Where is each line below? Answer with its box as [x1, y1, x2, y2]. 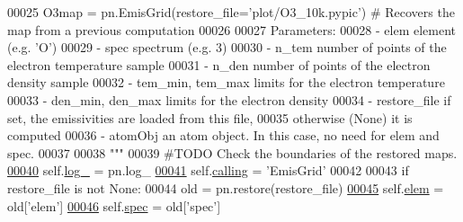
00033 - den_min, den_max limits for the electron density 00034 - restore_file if [7, 90, 451, 109]
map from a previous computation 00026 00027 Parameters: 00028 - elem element [7, 20, 457, 39]
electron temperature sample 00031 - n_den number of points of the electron [7, 55, 431, 74]
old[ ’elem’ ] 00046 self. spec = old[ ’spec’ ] [7, 196, 221, 215]
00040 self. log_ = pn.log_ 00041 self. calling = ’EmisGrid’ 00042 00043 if [7, 161, 409, 180]
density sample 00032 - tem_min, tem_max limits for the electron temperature [7, 73, 445, 92]
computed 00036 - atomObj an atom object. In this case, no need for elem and [7, 126, 440, 145]
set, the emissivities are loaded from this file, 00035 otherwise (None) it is [7, 108, 413, 127]
